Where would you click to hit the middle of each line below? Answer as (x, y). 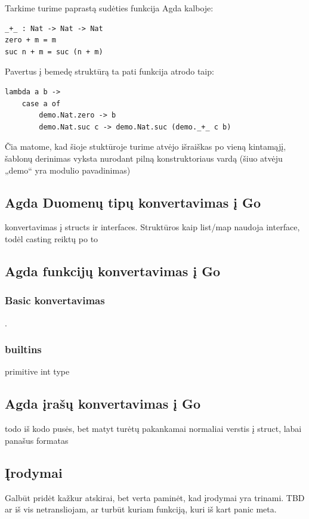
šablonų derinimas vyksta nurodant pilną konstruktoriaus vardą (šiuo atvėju (144, 158)
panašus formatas (37, 440)
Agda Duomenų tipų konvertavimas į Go (133, 202)
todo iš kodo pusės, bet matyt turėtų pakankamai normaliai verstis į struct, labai (153, 429)
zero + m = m (30, 40)
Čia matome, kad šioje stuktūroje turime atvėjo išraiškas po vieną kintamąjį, (146, 146)
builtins (23, 349)
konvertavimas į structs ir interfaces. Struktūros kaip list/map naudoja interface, (152, 227)
